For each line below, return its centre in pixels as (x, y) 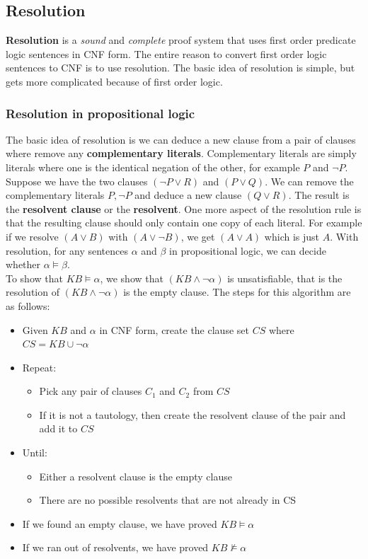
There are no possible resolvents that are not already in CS (168, 500)
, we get (198, 236)
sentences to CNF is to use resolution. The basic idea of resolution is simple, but (180, 68)
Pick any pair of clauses (91, 391)
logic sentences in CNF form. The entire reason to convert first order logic (166, 53)
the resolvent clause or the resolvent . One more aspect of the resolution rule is (184, 208)
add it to (58, 428)
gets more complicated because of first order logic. (114, 81)
